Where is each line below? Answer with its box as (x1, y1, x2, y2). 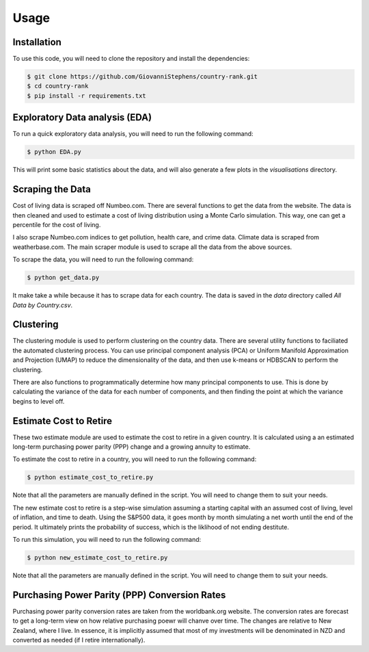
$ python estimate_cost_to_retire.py (27, 473, 154, 482)
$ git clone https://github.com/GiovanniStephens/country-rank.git (27, 73, 258, 81)
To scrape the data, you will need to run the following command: (12, 255, 194, 263)
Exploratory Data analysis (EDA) (12, 112, 152, 123)
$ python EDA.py (27, 148, 82, 156)
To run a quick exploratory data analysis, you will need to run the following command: (12, 130, 254, 138)
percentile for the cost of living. (12, 220, 101, 229)
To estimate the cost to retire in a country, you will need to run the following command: (12, 455, 257, 463)
